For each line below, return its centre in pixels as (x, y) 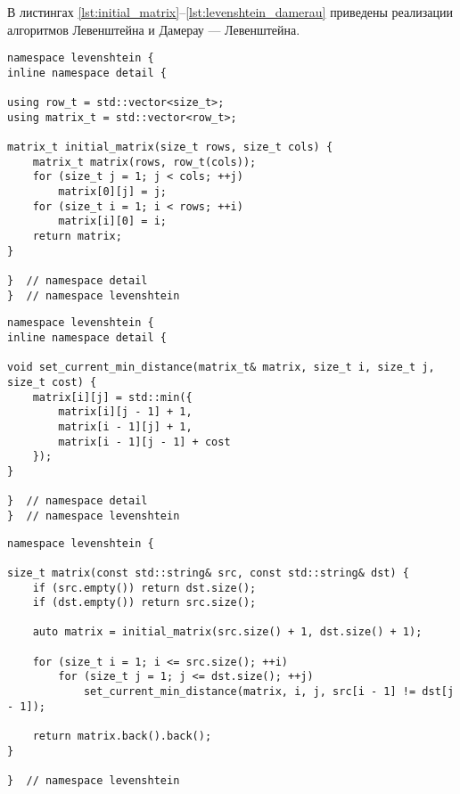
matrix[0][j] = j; (112, 192)
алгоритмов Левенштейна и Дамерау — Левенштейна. (154, 29)
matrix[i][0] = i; (112, 221)
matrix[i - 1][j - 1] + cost (144, 442)
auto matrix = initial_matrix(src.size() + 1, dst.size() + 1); (227, 632)
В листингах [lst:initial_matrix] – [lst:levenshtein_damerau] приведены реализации (230, 12)
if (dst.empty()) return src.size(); (144, 603)
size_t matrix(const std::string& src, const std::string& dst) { (209, 573)
